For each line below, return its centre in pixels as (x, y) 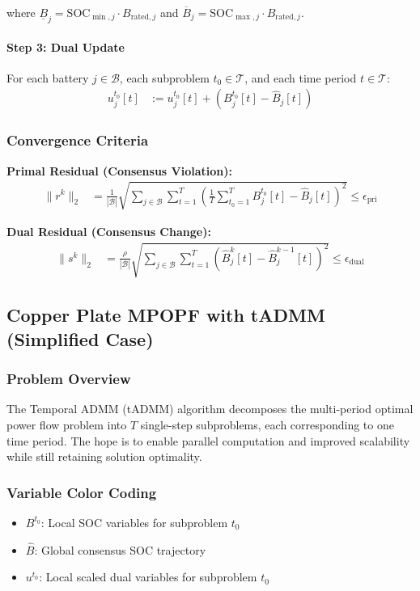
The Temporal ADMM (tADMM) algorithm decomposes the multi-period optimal (210, 409)
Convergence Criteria (78, 140)
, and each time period (301, 77)
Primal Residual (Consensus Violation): (120, 170)
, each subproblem (164, 77)
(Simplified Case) (80, 338)
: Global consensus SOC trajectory (120, 549)
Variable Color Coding (82, 492)
